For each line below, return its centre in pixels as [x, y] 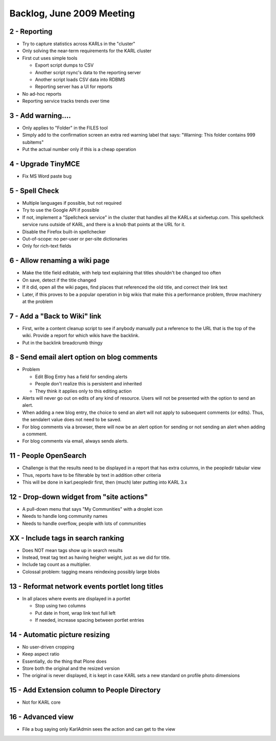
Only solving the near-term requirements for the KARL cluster [87, 51]
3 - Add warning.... [40, 116]
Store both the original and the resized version [71, 668]
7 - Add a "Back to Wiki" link [55, 316]
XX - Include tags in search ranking [67, 538]
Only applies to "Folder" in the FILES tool [65, 128]
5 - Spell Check [34, 191]
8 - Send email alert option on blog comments [84, 357]
